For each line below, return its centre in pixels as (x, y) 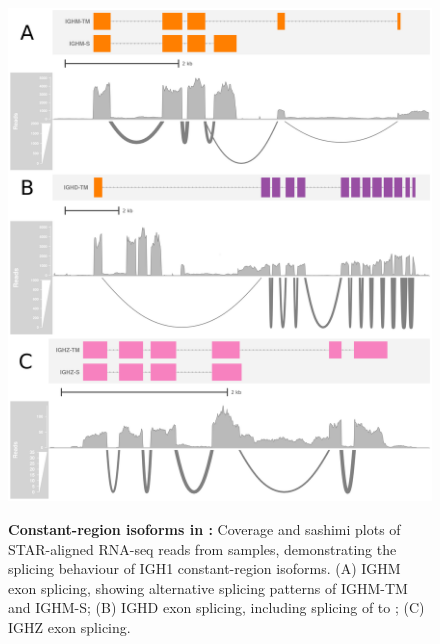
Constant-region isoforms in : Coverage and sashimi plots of (204, 528)
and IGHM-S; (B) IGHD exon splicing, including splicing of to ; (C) (216, 607)
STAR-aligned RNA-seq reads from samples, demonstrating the (202, 548)
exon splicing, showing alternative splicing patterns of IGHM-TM (208, 587)
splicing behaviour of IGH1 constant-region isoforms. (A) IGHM (204, 568)
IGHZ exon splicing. (69, 626)
